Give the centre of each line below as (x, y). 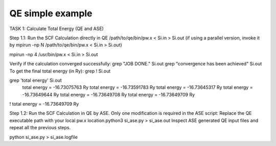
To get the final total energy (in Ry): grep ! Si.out (60, 71)
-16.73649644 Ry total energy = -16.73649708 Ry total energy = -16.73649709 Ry (109, 94)
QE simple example (51, 13)
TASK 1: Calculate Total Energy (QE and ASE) (57, 29)
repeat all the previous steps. (40, 128)
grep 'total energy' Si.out (36, 80)
